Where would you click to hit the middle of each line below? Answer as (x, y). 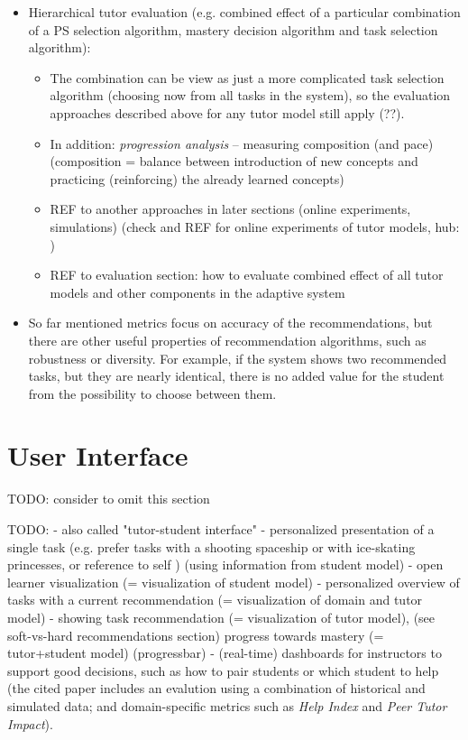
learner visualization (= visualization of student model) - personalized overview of (234, 582)
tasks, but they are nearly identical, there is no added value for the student (236, 376)
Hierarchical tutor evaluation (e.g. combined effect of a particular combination (244, 12)
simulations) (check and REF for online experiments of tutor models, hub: (255, 226)
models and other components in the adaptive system (197, 292)
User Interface (98, 455)
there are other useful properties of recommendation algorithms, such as (227, 340)
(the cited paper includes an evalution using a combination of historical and (216, 688)
